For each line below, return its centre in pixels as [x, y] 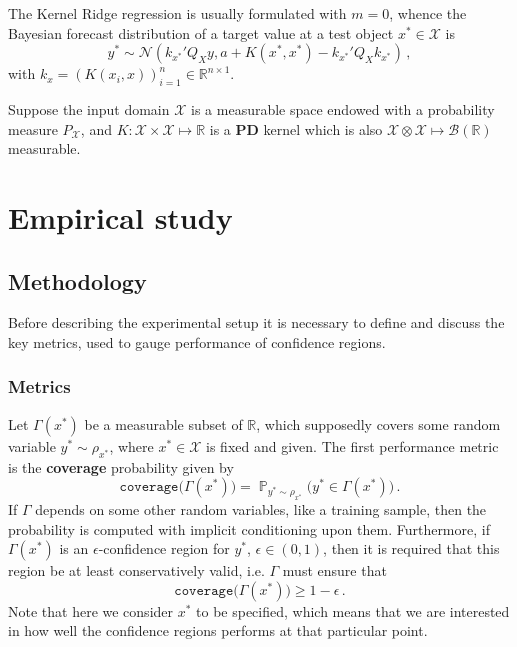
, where [131, 445]
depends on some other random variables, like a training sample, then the [261, 509]
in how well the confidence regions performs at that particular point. [218, 630]
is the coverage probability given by [121, 466]
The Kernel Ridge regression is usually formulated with [177, 13]
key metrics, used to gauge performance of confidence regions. [197, 341]
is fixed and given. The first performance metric [352, 445]
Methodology [77, 280]
